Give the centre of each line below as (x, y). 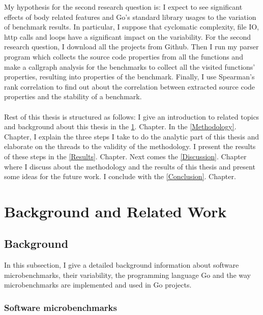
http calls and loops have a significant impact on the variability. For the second (128, 36)
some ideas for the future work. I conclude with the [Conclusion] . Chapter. (120, 176)
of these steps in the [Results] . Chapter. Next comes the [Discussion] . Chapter (125, 156)
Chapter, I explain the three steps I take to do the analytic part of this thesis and (131, 136)
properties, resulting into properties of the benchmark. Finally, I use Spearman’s (129, 77)
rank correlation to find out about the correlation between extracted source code (130, 86)
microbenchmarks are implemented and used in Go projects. (98, 285)
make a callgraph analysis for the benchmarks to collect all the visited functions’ (130, 66)
